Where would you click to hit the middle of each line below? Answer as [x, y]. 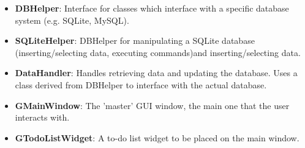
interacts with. [42, 117]
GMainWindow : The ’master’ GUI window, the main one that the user [152, 105]
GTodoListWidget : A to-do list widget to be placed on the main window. [157, 137]
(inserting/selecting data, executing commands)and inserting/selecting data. [158, 52]
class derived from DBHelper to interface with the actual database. [141, 84]
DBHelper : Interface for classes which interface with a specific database [152, 8]
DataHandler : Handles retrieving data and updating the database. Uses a [156, 73]
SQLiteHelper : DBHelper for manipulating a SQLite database [135, 41]
